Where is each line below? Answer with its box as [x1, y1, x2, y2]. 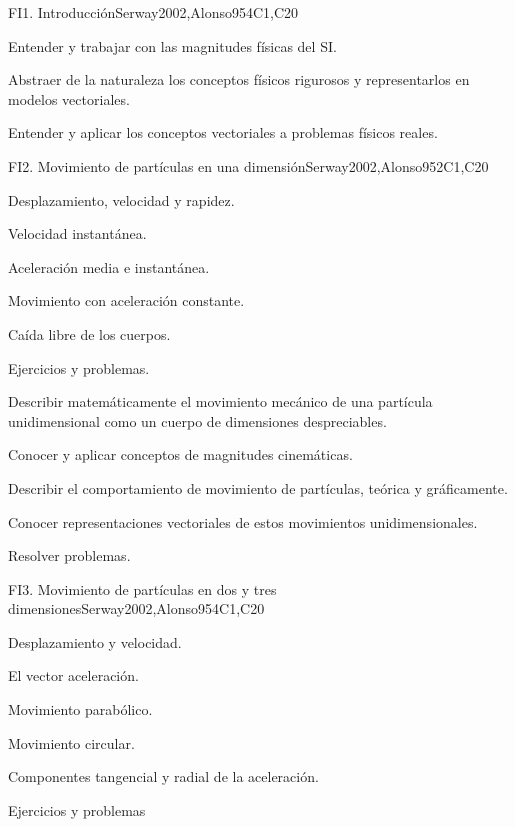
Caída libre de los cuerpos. [8, 323, 171, 344]
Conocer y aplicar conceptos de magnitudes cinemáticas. [8, 444, 353, 465]
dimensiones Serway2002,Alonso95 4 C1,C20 [8, 598, 265, 619]
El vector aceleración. [8, 665, 139, 686]
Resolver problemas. [8, 545, 131, 566]
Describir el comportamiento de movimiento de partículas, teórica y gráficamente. [8, 477, 508, 498]
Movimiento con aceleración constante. [8, 290, 245, 311]
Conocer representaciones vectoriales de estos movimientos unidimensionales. [8, 511, 478, 532]
